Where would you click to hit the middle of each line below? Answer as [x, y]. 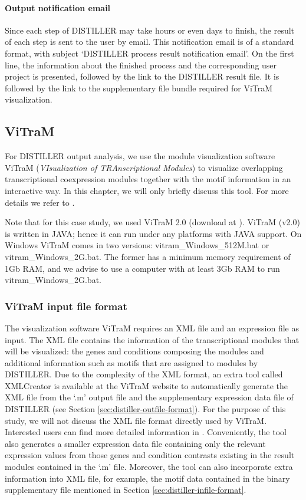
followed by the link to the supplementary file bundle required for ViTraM [139, 88]
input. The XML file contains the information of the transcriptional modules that [152, 339]
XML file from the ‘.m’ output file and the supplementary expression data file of [149, 397]
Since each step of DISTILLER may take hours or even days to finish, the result [150, 30]
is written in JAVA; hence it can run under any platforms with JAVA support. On [153, 233]
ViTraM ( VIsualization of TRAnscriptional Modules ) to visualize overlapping [144, 167]
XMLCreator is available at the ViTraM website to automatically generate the [146, 385]
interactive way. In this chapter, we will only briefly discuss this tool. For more [147, 190]
